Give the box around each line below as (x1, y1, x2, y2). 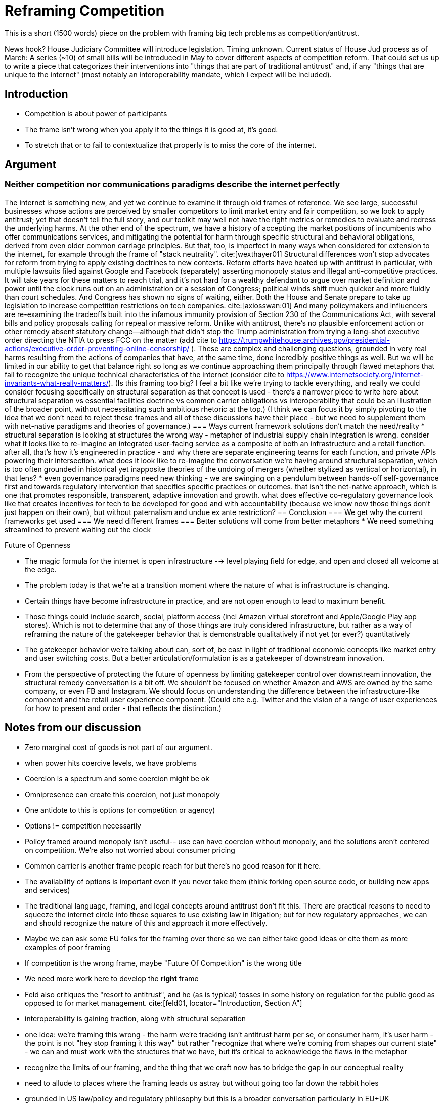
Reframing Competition (5, 2, 165, 19)
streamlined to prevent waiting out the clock (5, 525, 151, 534)
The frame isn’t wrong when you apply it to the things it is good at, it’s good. (25, 125, 278, 134)
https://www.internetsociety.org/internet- (286, 370, 424, 379)
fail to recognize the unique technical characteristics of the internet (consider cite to (5, 370, 285, 379)
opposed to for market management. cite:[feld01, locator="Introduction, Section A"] (25, 998, 302, 1007)
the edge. (25, 565, 57, 574)
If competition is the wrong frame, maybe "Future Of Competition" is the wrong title (25, 958, 302, 967)
